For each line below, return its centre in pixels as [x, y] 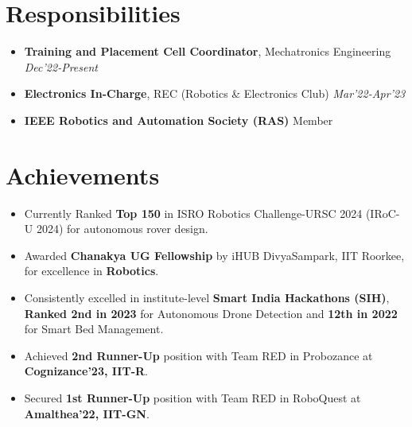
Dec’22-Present [61, 66]
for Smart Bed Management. [94, 329]
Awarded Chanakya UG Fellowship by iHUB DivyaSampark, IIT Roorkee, [214, 255]
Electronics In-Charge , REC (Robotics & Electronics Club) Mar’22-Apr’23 [215, 93]
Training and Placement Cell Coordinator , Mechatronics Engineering [208, 51]
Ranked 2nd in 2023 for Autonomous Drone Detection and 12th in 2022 [211, 313]
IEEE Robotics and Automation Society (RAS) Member [179, 120]
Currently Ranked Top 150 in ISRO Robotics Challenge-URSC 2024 [193, 213]
